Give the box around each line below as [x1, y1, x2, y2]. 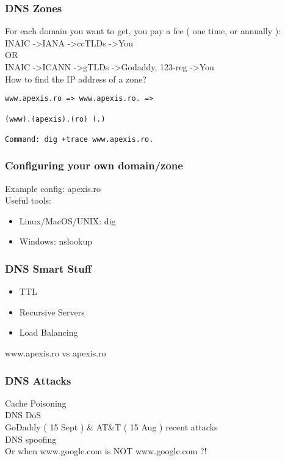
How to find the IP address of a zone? [5, 72, 146, 85]
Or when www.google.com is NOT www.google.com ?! [5, 444, 207, 457]
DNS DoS [5, 408, 41, 421]
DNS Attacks [5, 372, 71, 388]
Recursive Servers [19, 305, 85, 318]
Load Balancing [19, 326, 78, 339]
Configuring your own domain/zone [5, 158, 183, 173]
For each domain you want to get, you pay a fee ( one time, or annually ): [5, 24, 281, 37]
